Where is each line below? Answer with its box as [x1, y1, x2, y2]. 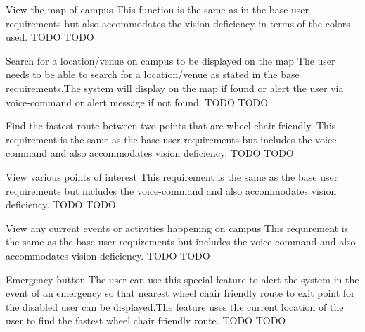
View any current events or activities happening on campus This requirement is [6, 220, 349, 235]
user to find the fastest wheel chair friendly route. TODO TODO [6, 313, 286, 328]
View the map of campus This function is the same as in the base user [6, 2, 309, 16]
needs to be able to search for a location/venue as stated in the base [6, 67, 300, 82]
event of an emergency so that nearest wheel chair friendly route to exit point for [6, 286, 355, 300]
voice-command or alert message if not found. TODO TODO [6, 94, 269, 109]
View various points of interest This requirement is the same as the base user [6, 169, 338, 184]
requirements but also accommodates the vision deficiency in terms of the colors [6, 15, 350, 30]
